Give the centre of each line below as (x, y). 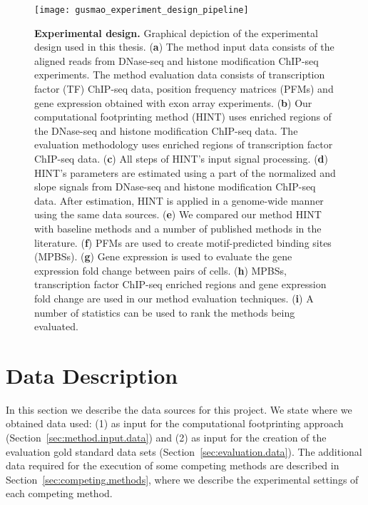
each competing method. (59, 493)
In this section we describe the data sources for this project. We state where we (179, 409)
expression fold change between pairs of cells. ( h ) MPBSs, (160, 270)
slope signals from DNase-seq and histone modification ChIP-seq (175, 187)
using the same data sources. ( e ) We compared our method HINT (178, 214)
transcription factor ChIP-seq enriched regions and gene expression (180, 284)
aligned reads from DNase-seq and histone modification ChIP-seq (177, 60)
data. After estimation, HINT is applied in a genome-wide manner (179, 200)
